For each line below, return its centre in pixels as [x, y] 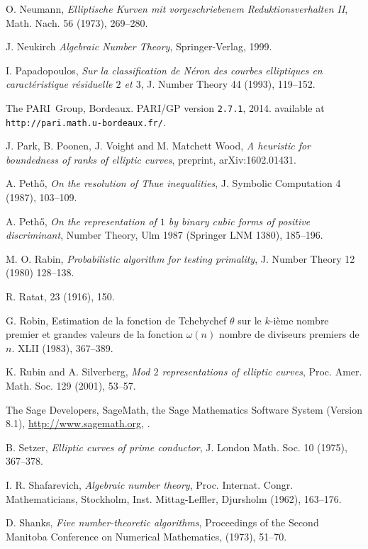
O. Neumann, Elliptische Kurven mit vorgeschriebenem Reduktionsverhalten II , [177, 9]
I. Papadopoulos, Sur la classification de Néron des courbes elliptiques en [164, 70]
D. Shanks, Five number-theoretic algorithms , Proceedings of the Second [162, 522]
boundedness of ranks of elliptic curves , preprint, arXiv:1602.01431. [151, 159]
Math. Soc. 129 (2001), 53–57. [71, 385]
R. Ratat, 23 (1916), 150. [60, 296]
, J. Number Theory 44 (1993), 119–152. [228, 84]
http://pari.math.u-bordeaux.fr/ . [86, 121]
